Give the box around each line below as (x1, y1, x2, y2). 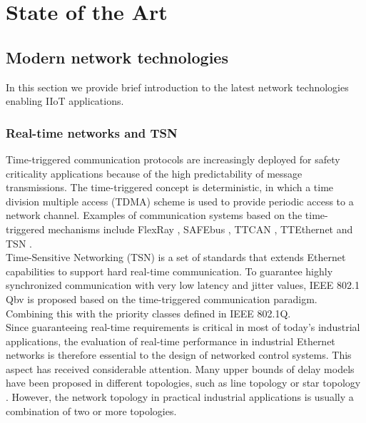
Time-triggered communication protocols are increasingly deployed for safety (6, 151, 340, 166)
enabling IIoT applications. (6, 93, 124, 108)
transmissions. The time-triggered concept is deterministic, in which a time (6, 180, 334, 195)
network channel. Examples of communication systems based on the (6, 208, 303, 223)
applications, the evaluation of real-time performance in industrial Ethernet (6, 333, 335, 348)
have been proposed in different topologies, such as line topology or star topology (6, 375, 361, 390)
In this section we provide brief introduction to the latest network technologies (6, 79, 349, 94)
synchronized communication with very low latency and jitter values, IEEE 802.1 (6, 277, 360, 292)
